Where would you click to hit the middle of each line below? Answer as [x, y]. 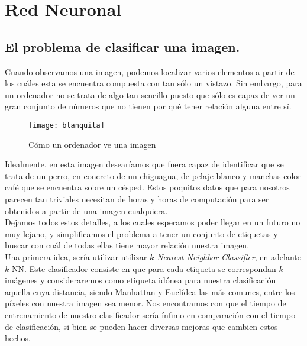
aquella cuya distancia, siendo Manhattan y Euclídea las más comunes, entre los [150, 291]
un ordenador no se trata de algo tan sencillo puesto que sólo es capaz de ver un [150, 94]
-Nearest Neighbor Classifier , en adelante [227, 256]
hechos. [18, 338]
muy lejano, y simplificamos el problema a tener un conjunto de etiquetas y [141, 233]
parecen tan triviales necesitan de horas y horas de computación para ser [137, 198]
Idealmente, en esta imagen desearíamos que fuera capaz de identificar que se [144, 164]
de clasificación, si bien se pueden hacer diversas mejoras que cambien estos [141, 326]
